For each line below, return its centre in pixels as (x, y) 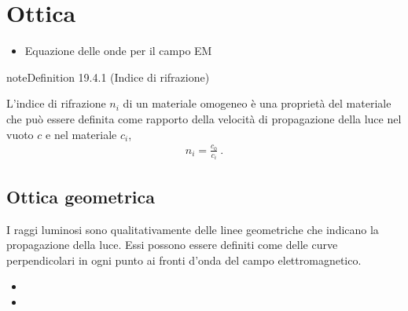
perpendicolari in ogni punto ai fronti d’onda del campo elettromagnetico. (184, 260)
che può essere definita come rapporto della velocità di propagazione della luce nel (204, 118)
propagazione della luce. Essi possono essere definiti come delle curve (172, 245)
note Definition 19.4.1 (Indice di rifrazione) (108, 77)
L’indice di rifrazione (56, 103)
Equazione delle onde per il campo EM (118, 51)
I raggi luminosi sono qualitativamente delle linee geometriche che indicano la (193, 229)
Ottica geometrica (81, 196)
